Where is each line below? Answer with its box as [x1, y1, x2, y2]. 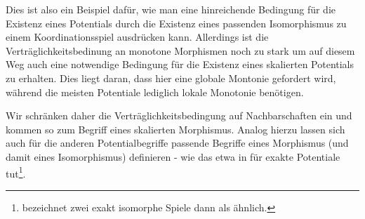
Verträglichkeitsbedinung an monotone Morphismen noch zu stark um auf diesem [6, 43, 355, 58]
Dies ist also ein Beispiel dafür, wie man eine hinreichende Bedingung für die [6, 2, 336, 16]
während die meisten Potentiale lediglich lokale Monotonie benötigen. [6, 84, 304, 99]
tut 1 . [6, 164, 26, 180]
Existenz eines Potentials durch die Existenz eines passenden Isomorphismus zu [6, 15, 347, 30]
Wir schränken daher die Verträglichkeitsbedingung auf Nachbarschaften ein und [6, 108, 352, 123]
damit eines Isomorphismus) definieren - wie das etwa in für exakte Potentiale [6, 149, 340, 164]
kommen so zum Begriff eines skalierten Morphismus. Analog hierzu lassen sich [6, 121, 345, 136]
